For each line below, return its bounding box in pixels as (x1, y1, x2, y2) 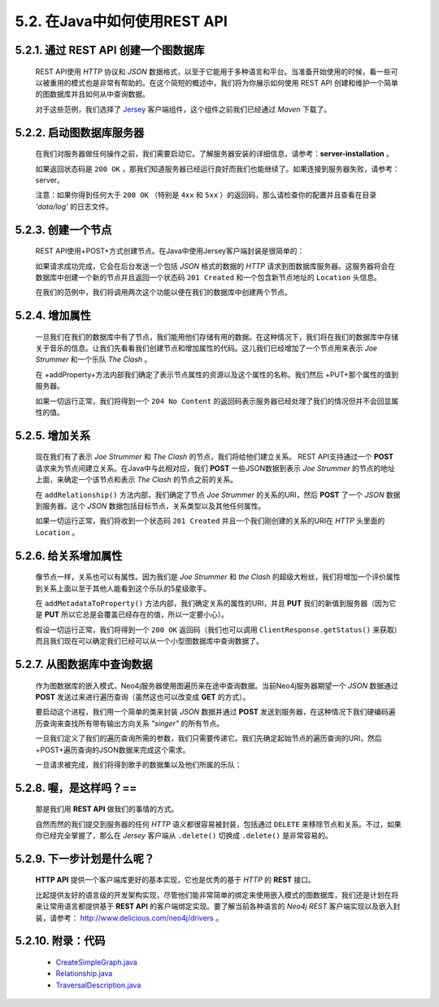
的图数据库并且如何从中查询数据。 (35, 90, 150, 99)
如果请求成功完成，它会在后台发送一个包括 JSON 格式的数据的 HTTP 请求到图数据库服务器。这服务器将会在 (35, 261, 396, 270)
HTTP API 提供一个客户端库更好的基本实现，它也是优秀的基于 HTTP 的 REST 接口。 (35, 875, 316, 885)
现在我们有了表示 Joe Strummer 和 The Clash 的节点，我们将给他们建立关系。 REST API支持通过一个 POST (35, 452, 394, 462)
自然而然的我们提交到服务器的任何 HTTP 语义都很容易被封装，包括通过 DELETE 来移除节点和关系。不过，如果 (35, 819, 402, 829)
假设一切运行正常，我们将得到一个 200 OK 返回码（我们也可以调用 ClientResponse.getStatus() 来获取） (35, 624, 402, 635)
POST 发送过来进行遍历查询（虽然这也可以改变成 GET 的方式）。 (35, 692, 250, 701)
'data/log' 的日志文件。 (35, 201, 113, 211)
